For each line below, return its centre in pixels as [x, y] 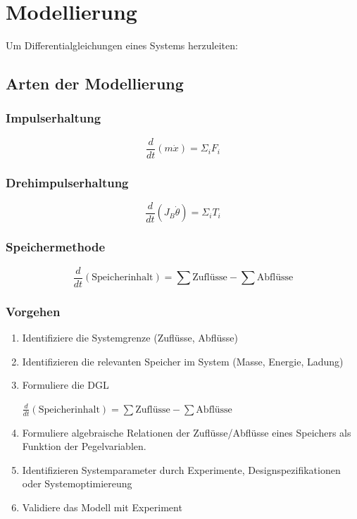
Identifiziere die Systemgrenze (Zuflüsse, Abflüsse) [130, 337]
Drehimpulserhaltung [67, 182]
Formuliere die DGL [65, 385]
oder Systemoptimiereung [77, 483]
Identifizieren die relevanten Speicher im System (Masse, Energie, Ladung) [183, 361]
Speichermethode [56, 247]
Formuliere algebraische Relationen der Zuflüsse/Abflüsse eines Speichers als [187, 432]
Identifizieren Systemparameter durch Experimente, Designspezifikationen [181, 469]
